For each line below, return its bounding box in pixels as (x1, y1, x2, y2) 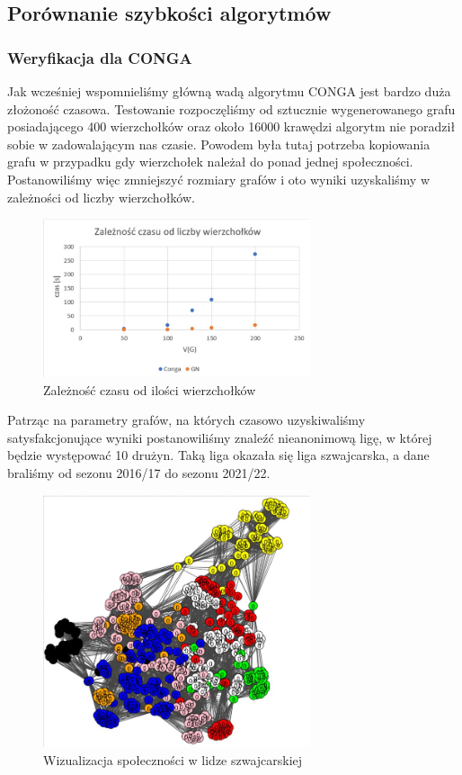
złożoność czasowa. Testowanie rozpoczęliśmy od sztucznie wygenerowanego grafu (7, 99, 456, 118)
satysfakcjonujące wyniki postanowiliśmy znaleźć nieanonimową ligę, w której (7, 428, 432, 446)
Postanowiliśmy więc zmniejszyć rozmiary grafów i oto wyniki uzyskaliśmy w (7, 169, 431, 188)
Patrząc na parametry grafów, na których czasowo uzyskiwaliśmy (7, 410, 366, 429)
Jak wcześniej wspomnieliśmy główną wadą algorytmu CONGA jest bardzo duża (7, 82, 451, 100)
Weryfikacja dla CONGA (7, 46, 192, 68)
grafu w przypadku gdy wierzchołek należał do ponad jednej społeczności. (7, 152, 413, 171)
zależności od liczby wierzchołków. (7, 187, 195, 206)
